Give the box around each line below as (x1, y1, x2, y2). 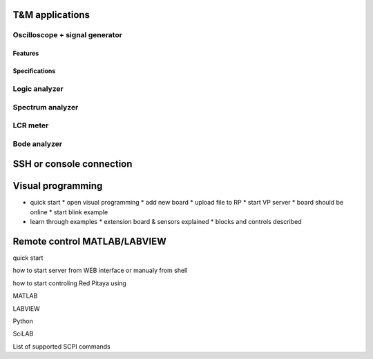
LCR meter (12, 121, 49, 130)
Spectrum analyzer (12, 102, 79, 112)
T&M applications (12, 9, 90, 21)
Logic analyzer (12, 83, 64, 93)
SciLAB (12, 329, 34, 338)
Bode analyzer (12, 139, 62, 148)
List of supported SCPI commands (12, 342, 111, 351)
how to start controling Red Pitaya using (12, 279, 127, 287)
